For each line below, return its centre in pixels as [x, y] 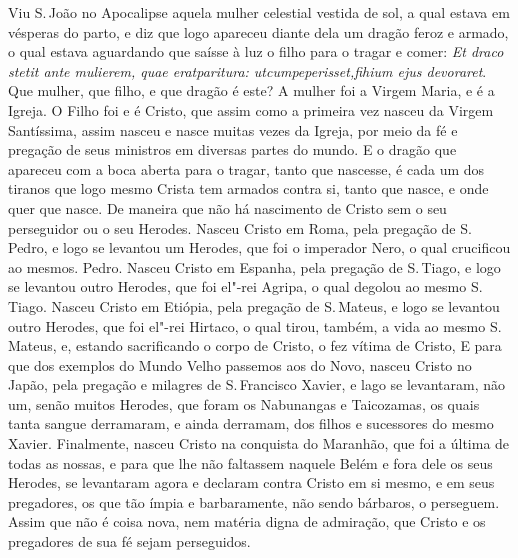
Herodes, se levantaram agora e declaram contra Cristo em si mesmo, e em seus [251, 482]
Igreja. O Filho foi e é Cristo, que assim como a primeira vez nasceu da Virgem [251, 109]
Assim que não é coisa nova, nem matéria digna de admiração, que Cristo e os [247, 521]
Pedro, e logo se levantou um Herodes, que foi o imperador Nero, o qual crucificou [259, 247]
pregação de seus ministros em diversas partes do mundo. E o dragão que [232, 149]
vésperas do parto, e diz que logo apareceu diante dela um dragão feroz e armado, [258, 31]
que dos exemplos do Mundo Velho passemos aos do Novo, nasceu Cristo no [240, 364]
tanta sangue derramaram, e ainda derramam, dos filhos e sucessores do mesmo [251, 423]
